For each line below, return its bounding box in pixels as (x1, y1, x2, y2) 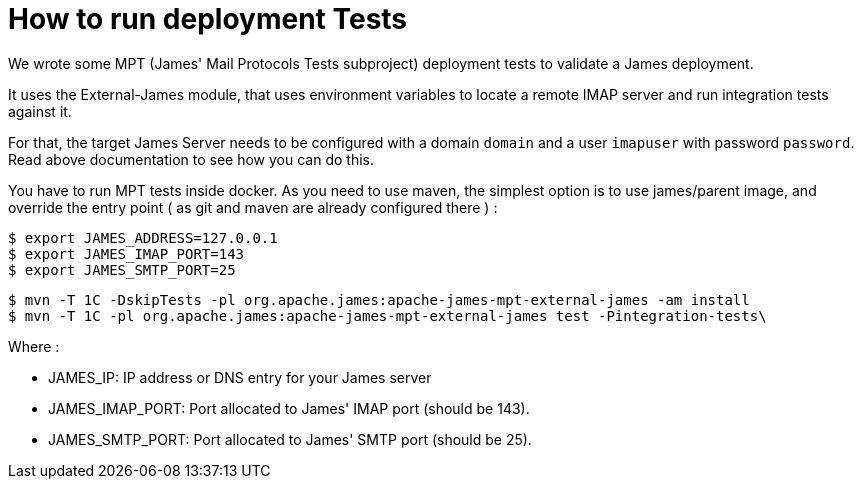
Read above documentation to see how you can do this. (8, 150, 374, 168)
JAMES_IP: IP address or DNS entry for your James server (48, 368, 432, 386)
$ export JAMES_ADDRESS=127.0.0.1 (8, 229, 278, 246)
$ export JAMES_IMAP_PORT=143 (8, 245, 245, 262)
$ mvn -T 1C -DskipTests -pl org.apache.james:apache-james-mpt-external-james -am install (8, 291, 750, 308)
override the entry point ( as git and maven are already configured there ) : (8, 198, 498, 216)
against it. (8, 102, 72, 120)
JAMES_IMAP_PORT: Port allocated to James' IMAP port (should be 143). (48, 399, 530, 417)
